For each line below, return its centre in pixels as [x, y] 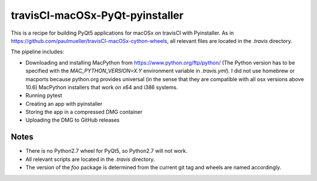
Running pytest [44, 95]
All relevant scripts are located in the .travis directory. [90, 159]
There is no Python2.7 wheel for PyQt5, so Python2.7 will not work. [107, 151]
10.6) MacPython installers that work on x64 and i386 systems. [102, 87]
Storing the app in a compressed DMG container [84, 112]
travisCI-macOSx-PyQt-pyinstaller [97, 15]
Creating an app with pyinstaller [64, 103]
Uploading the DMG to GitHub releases [72, 120]
